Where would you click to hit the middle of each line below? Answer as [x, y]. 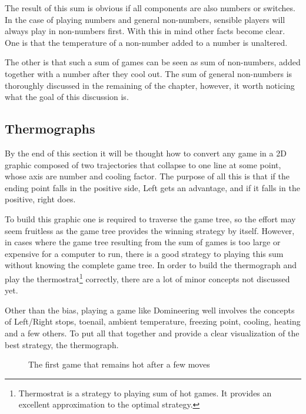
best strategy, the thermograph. [62, 344]
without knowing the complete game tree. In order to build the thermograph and [151, 265]
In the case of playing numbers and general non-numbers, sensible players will [145, 19]
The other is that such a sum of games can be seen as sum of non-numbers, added [153, 62]
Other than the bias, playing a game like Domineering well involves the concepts [150, 310]
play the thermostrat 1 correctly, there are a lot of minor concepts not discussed [147, 278]
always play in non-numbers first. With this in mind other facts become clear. [145, 31]
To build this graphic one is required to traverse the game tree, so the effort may [150, 218]
